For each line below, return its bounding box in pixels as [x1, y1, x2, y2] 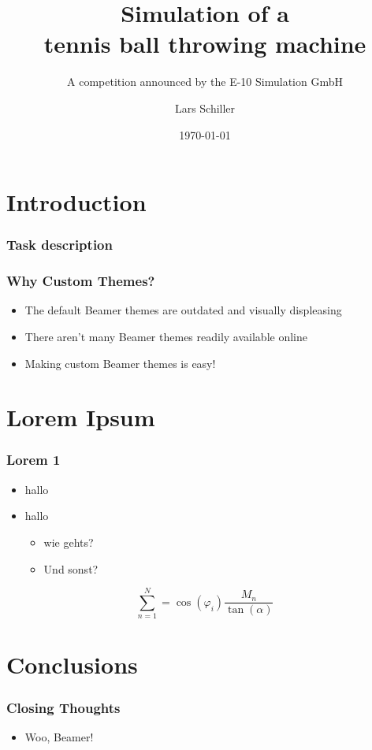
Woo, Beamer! [24, 728, 94, 744]
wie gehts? [43, 533, 94, 550]
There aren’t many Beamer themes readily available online [24, 328, 307, 344]
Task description [6, 235, 113, 254]
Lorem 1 [6, 450, 61, 470]
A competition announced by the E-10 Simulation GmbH [67, 73, 343, 90]
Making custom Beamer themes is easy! [24, 355, 216, 371]
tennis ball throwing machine [43, 28, 366, 60]
